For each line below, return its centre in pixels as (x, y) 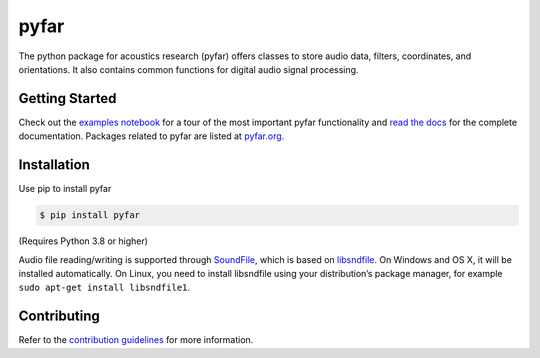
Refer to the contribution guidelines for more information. (136, 340)
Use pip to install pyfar (65, 189)
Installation (54, 165)
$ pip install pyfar (89, 215)
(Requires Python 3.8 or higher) (83, 241)
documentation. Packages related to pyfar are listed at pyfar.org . (151, 136)
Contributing (59, 316)
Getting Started (67, 98)
